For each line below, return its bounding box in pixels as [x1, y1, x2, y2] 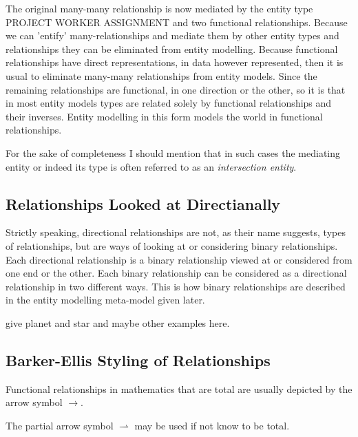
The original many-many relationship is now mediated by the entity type [6, 1, 313, 15]
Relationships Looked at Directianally [6, 193, 281, 214]
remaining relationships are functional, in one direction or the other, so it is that [6, 82, 346, 96]
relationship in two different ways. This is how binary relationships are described [6, 279, 346, 293]
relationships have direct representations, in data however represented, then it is [6, 55, 344, 70]
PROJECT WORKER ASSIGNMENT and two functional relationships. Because [6, 14, 348, 29]
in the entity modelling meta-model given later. [6, 292, 205, 307]
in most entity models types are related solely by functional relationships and [6, 96, 332, 110]
